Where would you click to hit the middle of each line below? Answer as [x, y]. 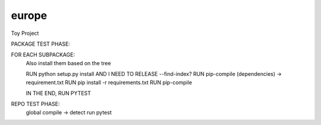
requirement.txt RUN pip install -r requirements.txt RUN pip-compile [109, 82]
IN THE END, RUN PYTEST [59, 93]
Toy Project [25, 33]
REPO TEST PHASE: [35, 104]
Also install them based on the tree [68, 63]
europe [29, 15]
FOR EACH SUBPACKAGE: [43, 55]
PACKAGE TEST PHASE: [41, 44]
